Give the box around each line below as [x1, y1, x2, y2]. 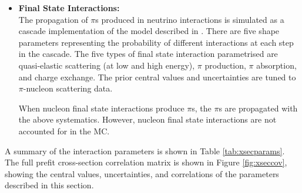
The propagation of [18, 13, 88, 25]
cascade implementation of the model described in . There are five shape [18, 25, 280, 37]
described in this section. [5, 179, 94, 191]
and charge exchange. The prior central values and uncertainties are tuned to [18, 70, 296, 83]
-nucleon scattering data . [23, 82, 113, 94]
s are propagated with [219, 101, 298, 114]
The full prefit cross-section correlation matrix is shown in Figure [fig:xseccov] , [5, 156, 287, 168]
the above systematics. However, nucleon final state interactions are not [18, 113, 277, 126]
